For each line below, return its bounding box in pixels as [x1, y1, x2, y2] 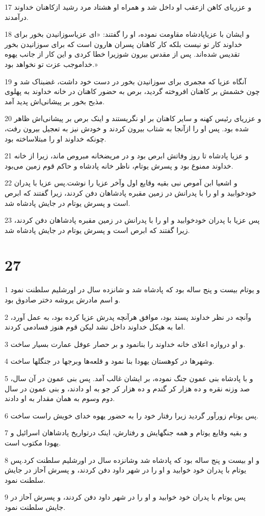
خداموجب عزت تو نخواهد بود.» [5, 58, 98, 69]
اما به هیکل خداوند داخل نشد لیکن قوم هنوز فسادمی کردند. [5, 321, 185, 332]
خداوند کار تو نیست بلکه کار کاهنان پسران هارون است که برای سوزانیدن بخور [5, 38, 243, 49]
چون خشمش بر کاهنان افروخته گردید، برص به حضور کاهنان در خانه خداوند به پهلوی [5, 86, 260, 97]
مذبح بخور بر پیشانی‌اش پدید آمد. [5, 96, 105, 106]
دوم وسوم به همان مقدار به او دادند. [5, 393, 115, 404]
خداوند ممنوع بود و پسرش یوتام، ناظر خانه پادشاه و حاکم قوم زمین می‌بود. [5, 160, 233, 171]
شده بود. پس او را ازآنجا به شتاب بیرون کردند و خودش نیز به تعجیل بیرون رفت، [5, 123, 249, 133]
